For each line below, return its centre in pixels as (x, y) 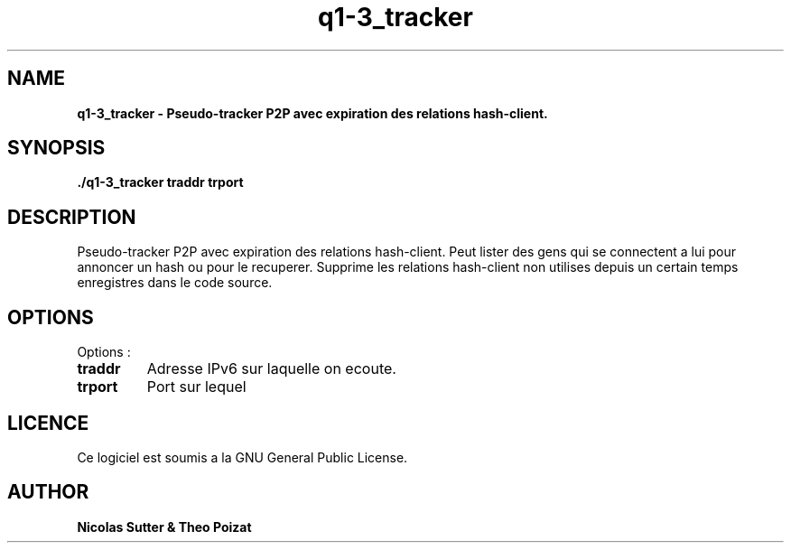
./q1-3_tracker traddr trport (160, 182)
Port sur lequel (196, 387)
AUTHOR (48, 492)
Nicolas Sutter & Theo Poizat (164, 527)
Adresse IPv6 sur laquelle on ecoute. (271, 369)
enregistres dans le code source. (175, 283)
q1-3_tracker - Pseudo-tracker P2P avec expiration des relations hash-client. (312, 113)
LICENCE (48, 423)
